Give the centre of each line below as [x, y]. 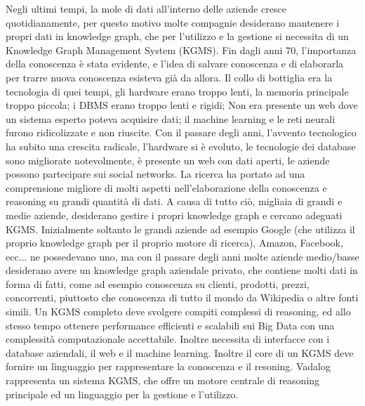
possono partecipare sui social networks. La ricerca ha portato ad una [155, 174]
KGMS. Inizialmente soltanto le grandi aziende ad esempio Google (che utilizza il [180, 229]
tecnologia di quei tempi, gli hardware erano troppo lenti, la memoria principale [177, 91]
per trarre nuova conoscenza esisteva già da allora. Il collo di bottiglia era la [169, 77]
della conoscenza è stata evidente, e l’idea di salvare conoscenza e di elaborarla [175, 64]
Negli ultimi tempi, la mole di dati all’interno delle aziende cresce [146, 8]
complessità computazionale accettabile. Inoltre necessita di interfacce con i [168, 339]
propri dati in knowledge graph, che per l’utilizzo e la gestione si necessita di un [177, 36]
